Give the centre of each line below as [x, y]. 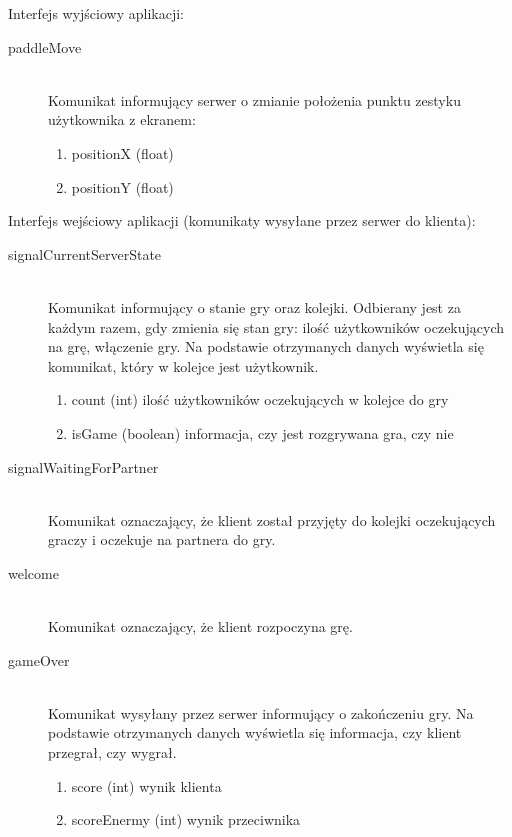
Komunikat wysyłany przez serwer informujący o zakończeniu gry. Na [261, 712]
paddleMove [45, 46]
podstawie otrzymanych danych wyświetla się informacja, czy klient [255, 732]
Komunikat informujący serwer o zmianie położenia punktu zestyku [254, 99]
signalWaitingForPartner [83, 466]
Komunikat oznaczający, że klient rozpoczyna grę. [200, 626]
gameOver [39, 659]
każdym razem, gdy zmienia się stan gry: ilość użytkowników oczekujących [276, 326]
